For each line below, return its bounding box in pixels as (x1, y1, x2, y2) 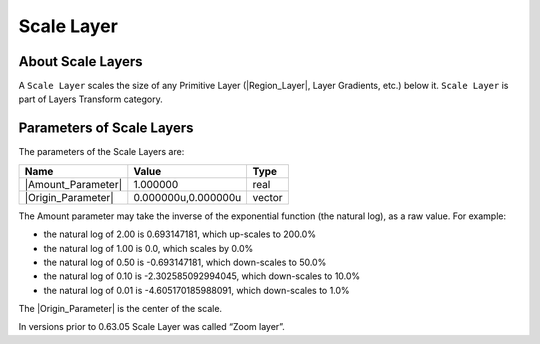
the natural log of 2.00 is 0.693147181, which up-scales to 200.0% (43, 228, 317, 240)
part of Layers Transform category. (18, 93, 164, 105)
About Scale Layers (18, 53, 144, 70)
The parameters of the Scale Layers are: (18, 146, 185, 158)
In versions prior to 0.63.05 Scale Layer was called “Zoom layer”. (18, 321, 285, 333)
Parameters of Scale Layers (18, 120, 194, 137)
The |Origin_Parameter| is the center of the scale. (18, 303, 223, 315)
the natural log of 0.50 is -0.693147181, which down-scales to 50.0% (43, 256, 327, 268)
